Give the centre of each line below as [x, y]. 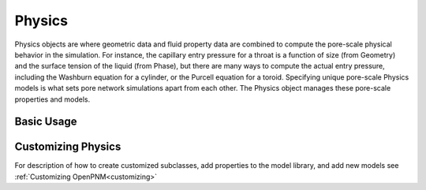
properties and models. [52, 99]
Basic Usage [46, 122]
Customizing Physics [68, 147]
